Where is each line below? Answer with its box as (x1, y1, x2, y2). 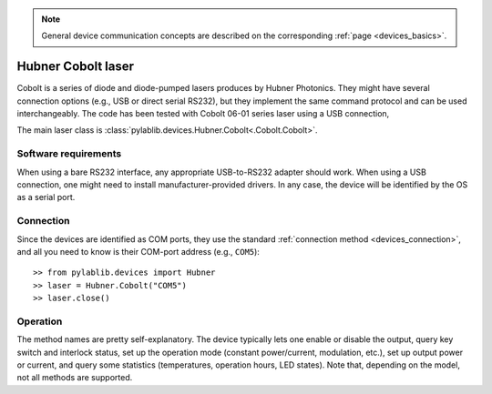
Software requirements (16, 147, 122, 160)
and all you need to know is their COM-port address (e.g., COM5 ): (16, 246, 260, 257)
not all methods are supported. (16, 372, 133, 383)
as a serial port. (16, 192, 76, 203)
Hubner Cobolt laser (16, 59, 135, 75)
